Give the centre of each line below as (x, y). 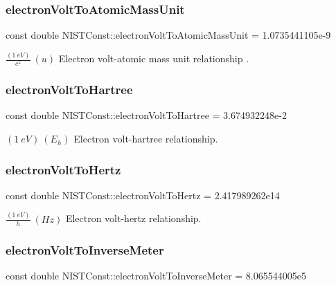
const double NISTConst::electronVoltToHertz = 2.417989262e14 (143, 195)
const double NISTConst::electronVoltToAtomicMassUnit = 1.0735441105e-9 (168, 35)
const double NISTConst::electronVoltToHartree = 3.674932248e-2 (146, 115)
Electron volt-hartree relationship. (146, 139)
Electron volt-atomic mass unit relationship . (154, 58)
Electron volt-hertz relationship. (133, 218)
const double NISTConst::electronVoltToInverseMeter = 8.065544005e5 (156, 275)
